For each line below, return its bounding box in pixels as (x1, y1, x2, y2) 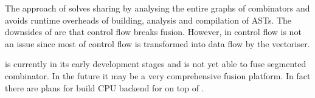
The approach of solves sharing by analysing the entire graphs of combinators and (5, 2, 310, 14)
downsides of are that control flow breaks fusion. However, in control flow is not (5, 25, 302, 38)
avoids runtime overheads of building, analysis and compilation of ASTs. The (5, 13, 292, 26)
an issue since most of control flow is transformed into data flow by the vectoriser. (5, 37, 310, 50)
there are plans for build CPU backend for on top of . (5, 81, 204, 94)
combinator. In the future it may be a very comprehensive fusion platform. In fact (5, 69, 311, 82)
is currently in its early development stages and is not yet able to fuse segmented (5, 57, 306, 70)
